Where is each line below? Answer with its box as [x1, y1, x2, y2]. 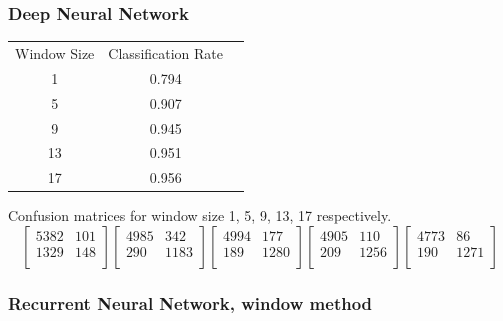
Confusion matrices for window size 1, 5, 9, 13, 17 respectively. [8, 205, 392, 226]
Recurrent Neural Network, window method [8, 290, 373, 315]
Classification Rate [108, 42, 224, 63]
